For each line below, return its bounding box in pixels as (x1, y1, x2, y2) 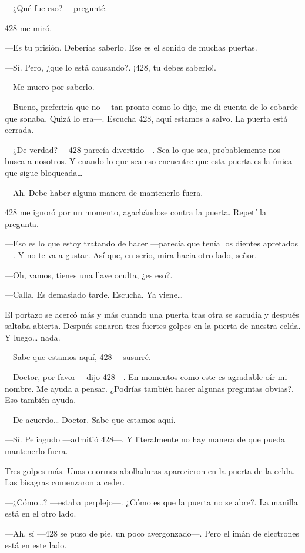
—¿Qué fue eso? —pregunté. (5, 2, 108, 14)
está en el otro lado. (5, 507, 76, 519)
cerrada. (5, 124, 34, 136)
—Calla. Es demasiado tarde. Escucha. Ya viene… (5, 288, 183, 301)
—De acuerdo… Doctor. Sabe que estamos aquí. (5, 413, 176, 425)
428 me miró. (5, 21, 52, 34)
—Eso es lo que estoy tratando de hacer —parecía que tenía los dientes (5, 237, 261, 249)
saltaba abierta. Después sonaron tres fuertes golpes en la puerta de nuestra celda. (5, 319, 301, 332)
